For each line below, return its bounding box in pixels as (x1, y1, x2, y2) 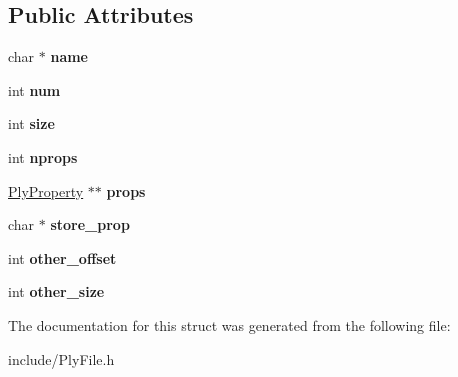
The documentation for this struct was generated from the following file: (8, 314, 451, 335)
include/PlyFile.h (8, 348, 115, 369)
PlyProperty (8, 180, 84, 201)
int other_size (8, 281, 105, 302)
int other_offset (8, 247, 117, 268)
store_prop (50, 214, 130, 235)
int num (8, 79, 61, 100)
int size (8, 113, 55, 134)
